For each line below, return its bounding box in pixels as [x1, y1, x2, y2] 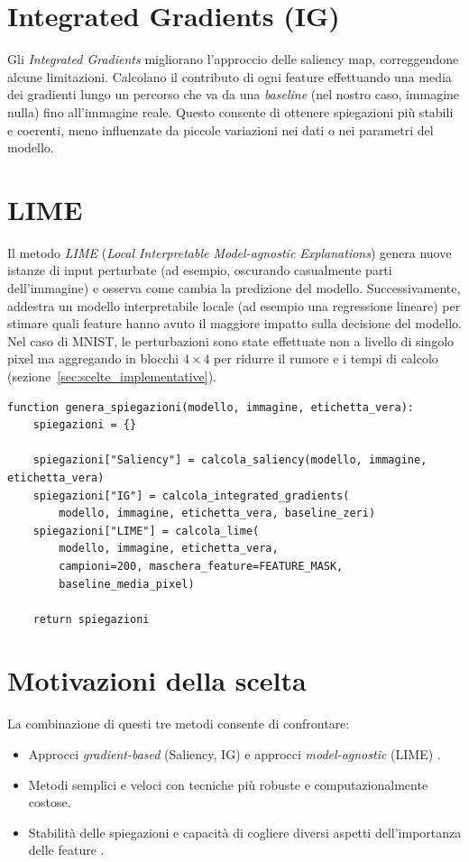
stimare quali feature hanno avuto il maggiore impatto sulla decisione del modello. [7, 314, 462, 333]
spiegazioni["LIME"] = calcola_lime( [32, 524, 260, 537]
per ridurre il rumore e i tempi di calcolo [214, 349, 438, 368]
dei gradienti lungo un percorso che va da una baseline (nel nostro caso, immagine [7, 85, 460, 104]
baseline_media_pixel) [59, 577, 195, 591]
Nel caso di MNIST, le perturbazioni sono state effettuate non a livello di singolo [7, 331, 455, 350]
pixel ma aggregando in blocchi [7, 349, 179, 368]
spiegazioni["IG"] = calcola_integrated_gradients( [32, 489, 350, 502]
